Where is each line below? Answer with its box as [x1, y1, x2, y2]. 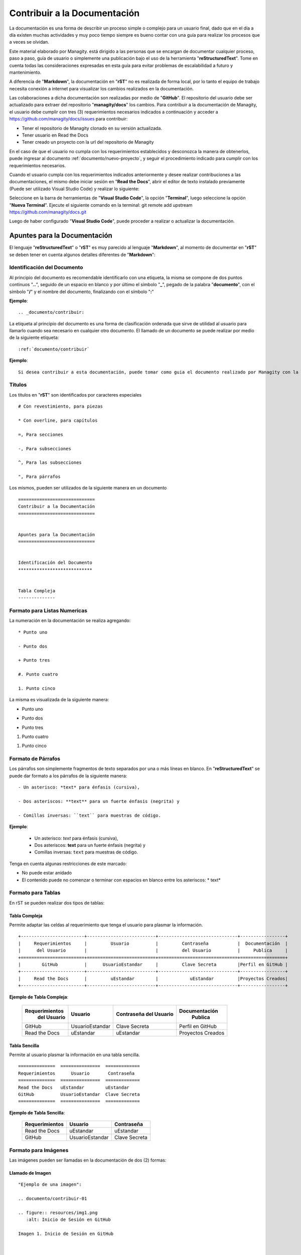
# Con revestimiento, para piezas [18, 404, 103, 409]
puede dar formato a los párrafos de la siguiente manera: [9, 773, 127, 779]
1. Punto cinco [18, 686, 56, 691]
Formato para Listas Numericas [9, 607, 88, 614]
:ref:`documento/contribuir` [18, 346, 90, 352]
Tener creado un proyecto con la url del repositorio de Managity [22, 139, 154, 145]
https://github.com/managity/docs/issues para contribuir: [9, 116, 128, 122]
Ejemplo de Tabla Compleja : [9, 994, 69, 1000]
